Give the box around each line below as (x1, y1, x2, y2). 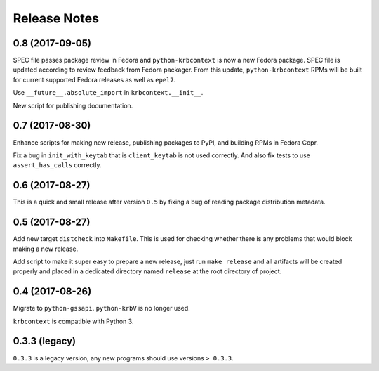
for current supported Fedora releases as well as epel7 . (13, 75, 176, 84)
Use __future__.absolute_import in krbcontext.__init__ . (13, 89, 204, 97)
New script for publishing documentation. (13, 101, 133, 110)
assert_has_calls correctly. (13, 161, 102, 169)
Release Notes (13, 11, 100, 26)
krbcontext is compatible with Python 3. (13, 317, 134, 325)
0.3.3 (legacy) (13, 335, 77, 347)
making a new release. (13, 245, 79, 253)
